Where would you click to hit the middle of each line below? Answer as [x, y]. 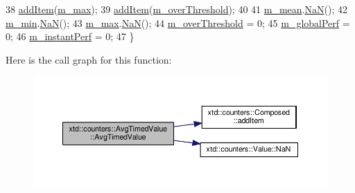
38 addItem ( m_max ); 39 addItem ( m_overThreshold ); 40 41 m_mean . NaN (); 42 [176, 9]
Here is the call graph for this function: [89, 59]
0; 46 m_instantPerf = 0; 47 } [70, 36]
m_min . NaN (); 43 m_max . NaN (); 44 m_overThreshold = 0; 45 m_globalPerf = [178, 22]
